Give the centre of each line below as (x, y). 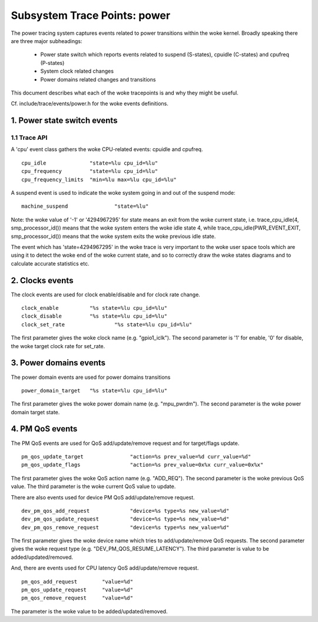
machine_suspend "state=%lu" (85, 206)
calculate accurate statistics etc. (50, 263)
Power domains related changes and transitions (98, 79)
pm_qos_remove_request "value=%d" (77, 598)
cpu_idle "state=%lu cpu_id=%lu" (90, 163)
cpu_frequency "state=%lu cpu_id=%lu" (90, 171)
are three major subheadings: (47, 41)
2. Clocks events (42, 280)
